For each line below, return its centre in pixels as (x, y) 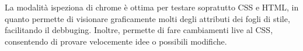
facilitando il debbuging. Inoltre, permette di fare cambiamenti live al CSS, (139, 30)
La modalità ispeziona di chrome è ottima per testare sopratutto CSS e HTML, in (152, 7)
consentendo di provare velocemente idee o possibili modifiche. (116, 41)
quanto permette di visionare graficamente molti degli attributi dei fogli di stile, (147, 18)
